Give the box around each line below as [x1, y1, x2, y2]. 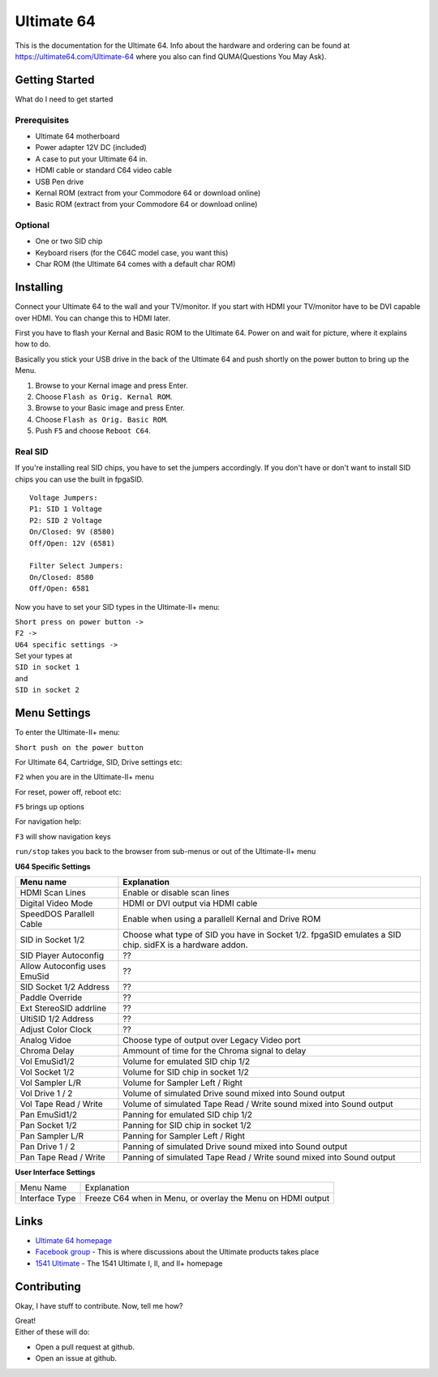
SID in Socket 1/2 [19, 934, 85, 946]
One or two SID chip [35, 236, 103, 247]
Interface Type [19, 1193, 76, 1204]
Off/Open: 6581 [29, 584, 90, 594]
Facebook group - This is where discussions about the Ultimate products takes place [35, 1247, 320, 1257]
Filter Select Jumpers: [29, 561, 124, 571]
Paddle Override [19, 992, 83, 1003]
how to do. [15, 339, 51, 349]
